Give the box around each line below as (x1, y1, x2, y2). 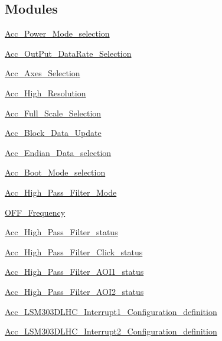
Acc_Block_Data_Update (5, 126, 102, 139)
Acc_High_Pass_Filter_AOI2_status (5, 285, 144, 297)
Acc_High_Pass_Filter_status (5, 226, 118, 238)
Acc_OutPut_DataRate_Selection (5, 47, 132, 59)
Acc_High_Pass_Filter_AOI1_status (5, 265, 144, 278)
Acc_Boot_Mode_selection (5, 166, 106, 178)
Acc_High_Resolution (5, 86, 86, 99)
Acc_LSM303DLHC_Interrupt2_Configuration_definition (5, 325, 217, 337)
